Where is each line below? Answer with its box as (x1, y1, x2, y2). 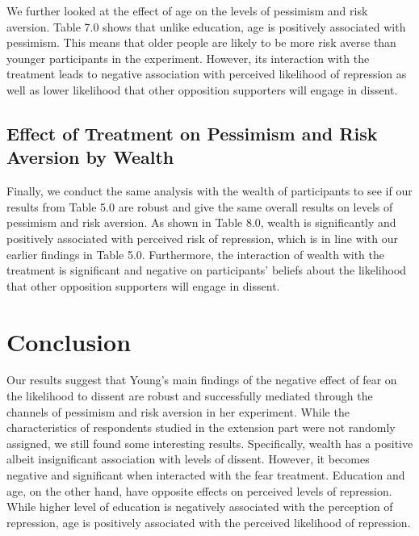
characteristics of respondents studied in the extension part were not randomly (6, 419, 396, 436)
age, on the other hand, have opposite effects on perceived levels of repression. (6, 482, 392, 499)
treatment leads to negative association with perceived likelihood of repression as (6, 65, 407, 82)
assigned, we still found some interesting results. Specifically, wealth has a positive (6, 434, 413, 451)
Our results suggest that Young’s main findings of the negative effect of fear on (6, 371, 397, 388)
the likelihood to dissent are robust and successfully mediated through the (6, 387, 373, 404)
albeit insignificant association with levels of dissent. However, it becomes (6, 450, 370, 467)
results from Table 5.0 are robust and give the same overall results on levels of (6, 198, 393, 215)
